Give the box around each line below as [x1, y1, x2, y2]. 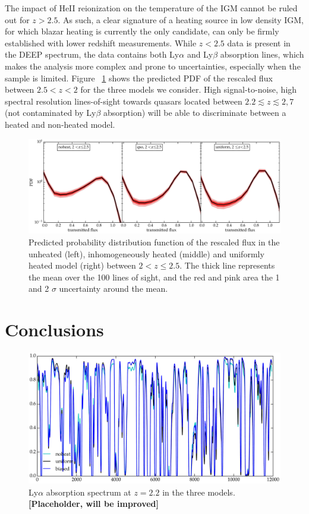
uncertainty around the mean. [59, 282, 168, 295]
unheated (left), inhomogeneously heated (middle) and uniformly [29, 247, 264, 260]
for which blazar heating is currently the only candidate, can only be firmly [5, 25, 279, 37]
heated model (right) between [29, 259, 136, 272]
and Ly [187, 48, 213, 61]
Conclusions [5, 317, 104, 342]
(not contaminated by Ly [5, 106, 96, 119]
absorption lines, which [220, 48, 304, 61]
